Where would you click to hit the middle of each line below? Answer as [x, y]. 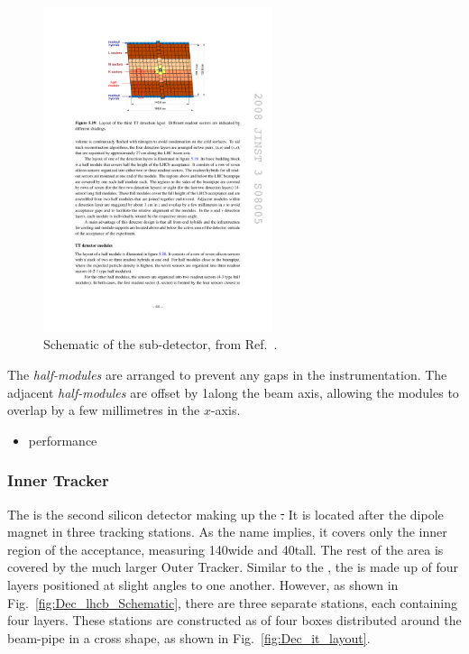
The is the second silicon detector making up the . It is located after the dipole [225, 514]
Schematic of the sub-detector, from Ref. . [161, 344]
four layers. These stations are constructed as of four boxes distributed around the [234, 620]
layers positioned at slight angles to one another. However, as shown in [203, 584]
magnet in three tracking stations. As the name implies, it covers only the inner [227, 532]
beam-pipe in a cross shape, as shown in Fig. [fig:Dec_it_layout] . [189, 637]
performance [63, 440]
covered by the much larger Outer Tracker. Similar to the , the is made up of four [233, 567]
